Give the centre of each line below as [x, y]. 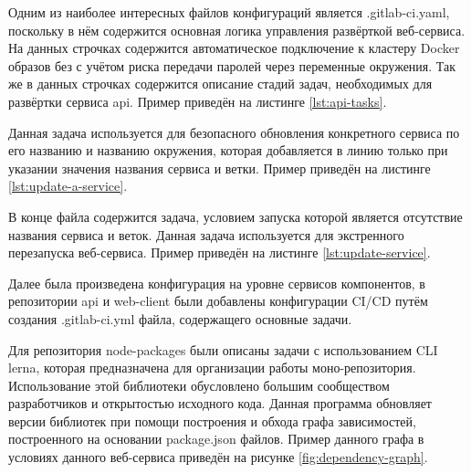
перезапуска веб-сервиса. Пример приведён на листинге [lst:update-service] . [220, 252]
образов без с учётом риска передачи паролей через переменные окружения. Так [232, 65]
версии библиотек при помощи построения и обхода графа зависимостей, [212, 420]
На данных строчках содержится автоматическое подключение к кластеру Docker [234, 48]
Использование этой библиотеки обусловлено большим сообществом [199, 385]
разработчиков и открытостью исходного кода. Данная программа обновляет [220, 403]
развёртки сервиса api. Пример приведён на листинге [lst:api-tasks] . [198, 101]
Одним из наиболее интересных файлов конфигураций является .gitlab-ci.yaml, [229, 12]
